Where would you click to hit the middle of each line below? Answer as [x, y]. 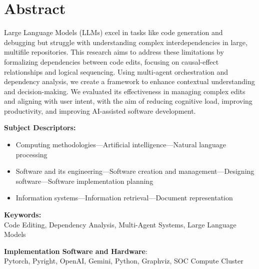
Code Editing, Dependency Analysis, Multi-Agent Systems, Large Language [120, 224]
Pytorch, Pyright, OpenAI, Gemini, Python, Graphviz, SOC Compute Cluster [124, 261]
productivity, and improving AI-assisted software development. [100, 110]
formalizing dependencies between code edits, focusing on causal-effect [111, 61]
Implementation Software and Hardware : [76, 251]
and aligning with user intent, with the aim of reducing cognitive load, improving [128, 101]
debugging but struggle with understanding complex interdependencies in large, [126, 42]
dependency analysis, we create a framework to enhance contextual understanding [129, 81]
